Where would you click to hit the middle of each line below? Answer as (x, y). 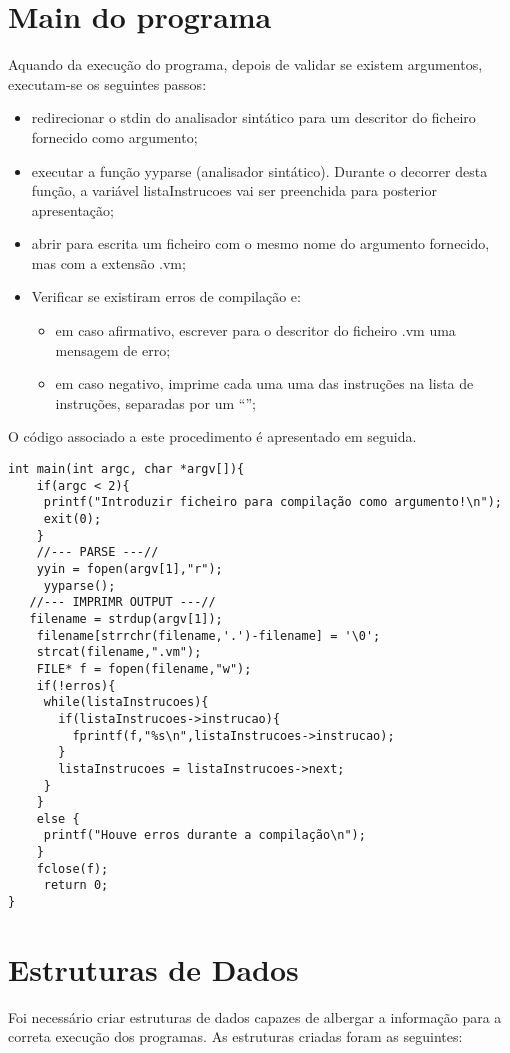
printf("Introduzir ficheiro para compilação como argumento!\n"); (272, 502)
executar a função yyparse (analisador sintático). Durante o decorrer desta (259, 170)
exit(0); (72, 519)
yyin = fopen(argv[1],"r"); (129, 568)
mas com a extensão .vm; (108, 262)
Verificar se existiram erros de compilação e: (166, 296)
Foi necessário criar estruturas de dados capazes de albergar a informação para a (255, 1016)
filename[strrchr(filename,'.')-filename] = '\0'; (208, 635)
